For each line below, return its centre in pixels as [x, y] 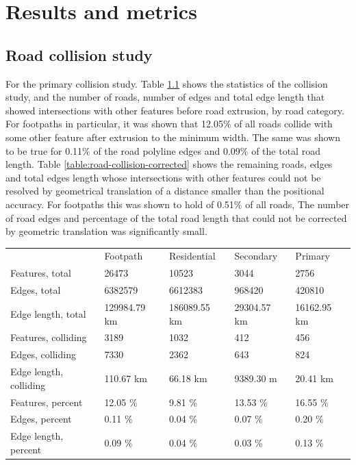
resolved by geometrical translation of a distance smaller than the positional [165, 191]
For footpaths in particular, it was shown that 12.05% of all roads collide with [169, 124]
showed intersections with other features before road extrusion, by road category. [175, 110]
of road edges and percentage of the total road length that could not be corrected [176, 217]
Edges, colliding [43, 354]
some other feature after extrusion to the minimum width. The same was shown [173, 137]
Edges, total [36, 290]
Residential [192, 256]
